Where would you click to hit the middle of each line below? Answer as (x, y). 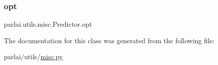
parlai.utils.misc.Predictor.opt (48, 24)
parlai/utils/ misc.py (33, 57)
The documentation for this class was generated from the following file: (109, 40)
